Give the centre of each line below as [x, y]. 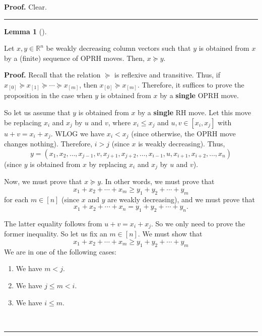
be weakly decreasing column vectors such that [118, 48]
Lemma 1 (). [25, 31]
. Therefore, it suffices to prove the [191, 84]
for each [16, 199]
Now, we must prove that [43, 181]
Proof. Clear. [25, 7]
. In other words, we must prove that [158, 181]
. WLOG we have [78, 133]
